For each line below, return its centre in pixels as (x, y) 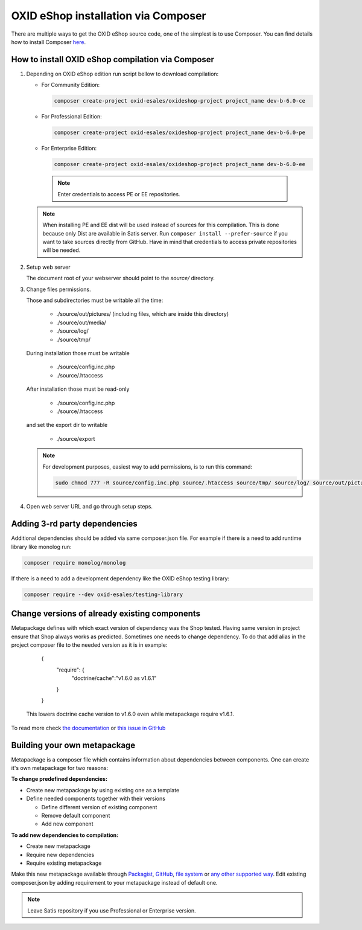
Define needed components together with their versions (96, 799)
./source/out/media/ (81, 322)
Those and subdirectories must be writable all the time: (95, 300)
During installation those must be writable (78, 353)
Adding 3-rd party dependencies (75, 524)
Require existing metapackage (64, 863)
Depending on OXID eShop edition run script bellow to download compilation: (122, 74)
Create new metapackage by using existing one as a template (103, 790)
